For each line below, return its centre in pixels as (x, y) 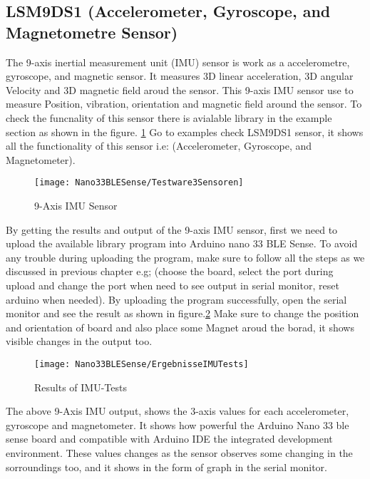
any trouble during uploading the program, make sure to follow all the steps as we (185, 257)
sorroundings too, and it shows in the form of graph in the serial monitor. (166, 467)
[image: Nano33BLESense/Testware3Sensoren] (139, 183)
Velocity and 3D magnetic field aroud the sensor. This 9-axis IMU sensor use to (180, 89)
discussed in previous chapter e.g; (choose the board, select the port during (170, 271)
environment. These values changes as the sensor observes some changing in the (179, 452)
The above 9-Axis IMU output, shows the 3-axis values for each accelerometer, (178, 411)
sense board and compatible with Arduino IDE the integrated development (169, 439)
